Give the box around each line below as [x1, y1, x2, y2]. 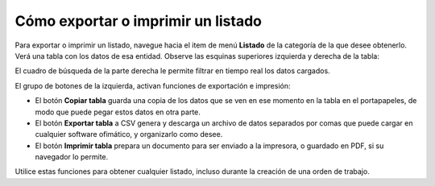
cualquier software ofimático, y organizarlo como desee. [35, 130, 223, 139]
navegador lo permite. [35, 152, 109, 162]
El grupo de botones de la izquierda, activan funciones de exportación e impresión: [14, 81, 291, 90]
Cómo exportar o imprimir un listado [14, 12, 262, 30]
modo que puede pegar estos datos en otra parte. [35, 107, 201, 117]
